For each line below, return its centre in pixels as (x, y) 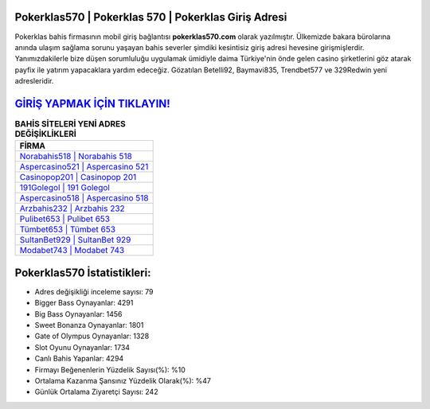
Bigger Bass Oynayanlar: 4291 (84, 303)
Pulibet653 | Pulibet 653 (65, 219)
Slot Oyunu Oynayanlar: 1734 (82, 347)
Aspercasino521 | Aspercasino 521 (84, 167)
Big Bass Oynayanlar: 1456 (78, 314)
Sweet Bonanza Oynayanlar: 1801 (89, 325)
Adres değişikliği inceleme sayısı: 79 (94, 291)
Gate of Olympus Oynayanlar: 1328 (92, 336)
